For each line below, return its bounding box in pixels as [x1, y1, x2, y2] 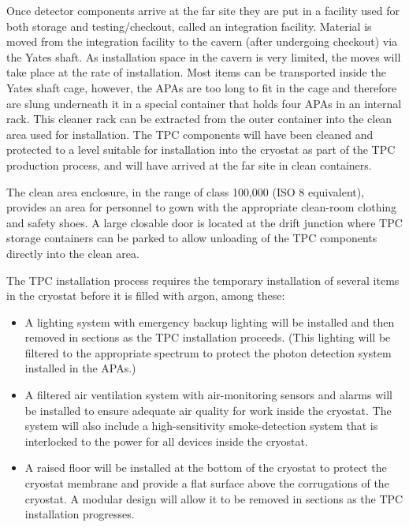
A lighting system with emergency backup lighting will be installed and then [24, 313, 395, 330]
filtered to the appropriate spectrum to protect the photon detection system [24, 344, 392, 361]
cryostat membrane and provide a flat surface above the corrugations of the [24, 475, 389, 491]
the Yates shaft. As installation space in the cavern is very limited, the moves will [6, 48, 401, 65]
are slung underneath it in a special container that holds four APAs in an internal [6, 95, 402, 111]
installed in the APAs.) [24, 360, 136, 376]
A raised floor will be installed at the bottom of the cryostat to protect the [24, 459, 387, 476]
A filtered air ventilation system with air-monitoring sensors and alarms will [24, 387, 392, 403]
